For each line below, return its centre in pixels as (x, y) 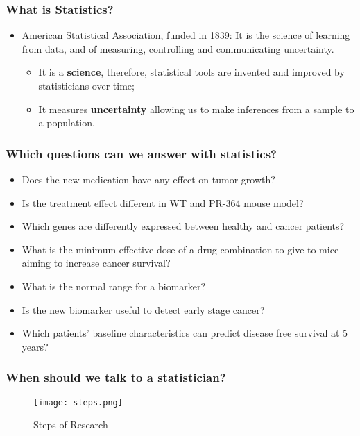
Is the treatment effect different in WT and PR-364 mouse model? (163, 202)
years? (35, 346)
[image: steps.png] (78, 402)
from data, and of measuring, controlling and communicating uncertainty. (178, 48)
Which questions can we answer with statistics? (142, 153)
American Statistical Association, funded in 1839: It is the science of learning (186, 35)
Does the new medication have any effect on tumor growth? (148, 179)
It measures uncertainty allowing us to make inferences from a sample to (196, 109)
